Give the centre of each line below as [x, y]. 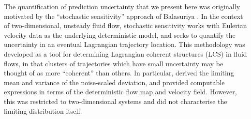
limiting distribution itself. [43, 111]
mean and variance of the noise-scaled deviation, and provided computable [114, 82]
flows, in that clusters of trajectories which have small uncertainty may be [114, 63]
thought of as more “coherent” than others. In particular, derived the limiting [119, 73]
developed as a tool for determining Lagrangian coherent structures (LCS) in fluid [125, 53]
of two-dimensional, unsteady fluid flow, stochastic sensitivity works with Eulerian [125, 25]
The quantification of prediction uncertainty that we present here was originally [122, 6]
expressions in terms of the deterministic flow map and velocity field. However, [120, 92]
